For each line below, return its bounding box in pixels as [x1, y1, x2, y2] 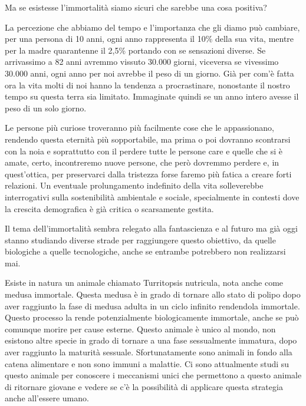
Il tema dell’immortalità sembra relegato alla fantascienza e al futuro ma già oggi [5, 222, 298, 235]
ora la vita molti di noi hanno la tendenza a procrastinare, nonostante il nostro [5, 78, 290, 91]
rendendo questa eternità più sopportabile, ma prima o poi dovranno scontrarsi [5, 133, 291, 145]
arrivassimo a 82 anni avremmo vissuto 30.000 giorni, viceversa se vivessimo [5, 55, 279, 68]
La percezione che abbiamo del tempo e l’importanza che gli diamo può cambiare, [5, 21, 300, 33]
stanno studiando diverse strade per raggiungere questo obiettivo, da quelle [5, 233, 276, 246]
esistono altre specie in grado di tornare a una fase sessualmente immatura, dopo [5, 334, 297, 346]
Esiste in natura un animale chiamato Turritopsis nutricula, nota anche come [5, 276, 284, 289]
